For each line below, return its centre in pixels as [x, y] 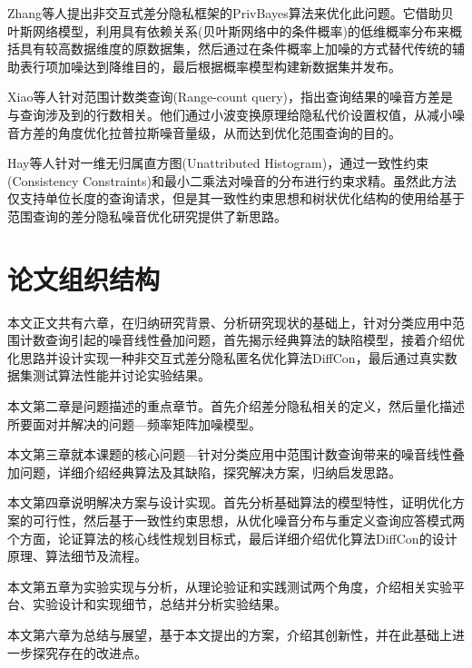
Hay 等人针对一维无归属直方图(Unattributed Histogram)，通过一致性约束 [218, 163]
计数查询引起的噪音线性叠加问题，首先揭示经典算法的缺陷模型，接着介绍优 [242, 340]
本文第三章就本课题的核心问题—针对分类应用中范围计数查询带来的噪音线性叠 [236, 454]
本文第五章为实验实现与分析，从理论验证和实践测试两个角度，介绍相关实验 [230, 586]
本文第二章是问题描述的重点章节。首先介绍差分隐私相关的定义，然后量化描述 [236, 406]
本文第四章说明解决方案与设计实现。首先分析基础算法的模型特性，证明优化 [230, 502]
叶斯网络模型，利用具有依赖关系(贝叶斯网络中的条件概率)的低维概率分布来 [228, 30]
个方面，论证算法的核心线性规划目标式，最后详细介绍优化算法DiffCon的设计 [232, 538]
